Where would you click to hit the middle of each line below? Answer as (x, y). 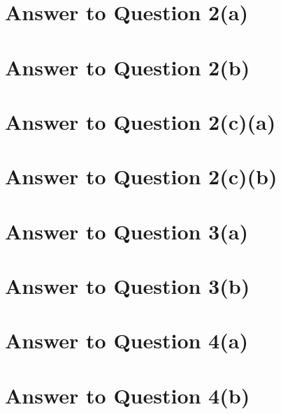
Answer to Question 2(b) (128, 67)
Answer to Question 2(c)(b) (141, 176)
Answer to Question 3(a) (127, 231)
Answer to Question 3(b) (128, 286)
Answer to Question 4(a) (127, 340)
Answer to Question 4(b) (128, 395)
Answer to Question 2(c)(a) (140, 121)
